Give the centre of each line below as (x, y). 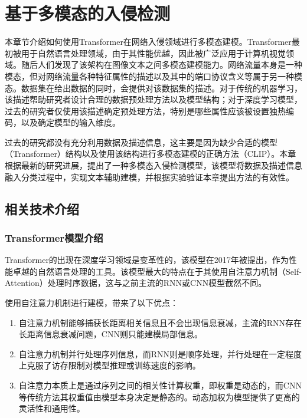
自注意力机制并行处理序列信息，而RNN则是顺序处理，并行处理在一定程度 (160, 353)
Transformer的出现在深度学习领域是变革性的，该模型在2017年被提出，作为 (147, 260)
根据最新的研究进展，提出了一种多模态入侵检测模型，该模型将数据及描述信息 (153, 165)
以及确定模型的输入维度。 (71, 122)
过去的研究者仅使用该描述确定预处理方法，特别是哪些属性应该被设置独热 (145, 111)
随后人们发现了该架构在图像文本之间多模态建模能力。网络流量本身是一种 (161, 65)
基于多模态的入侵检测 (88, 13)
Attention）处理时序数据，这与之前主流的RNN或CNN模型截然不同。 (136, 283)
